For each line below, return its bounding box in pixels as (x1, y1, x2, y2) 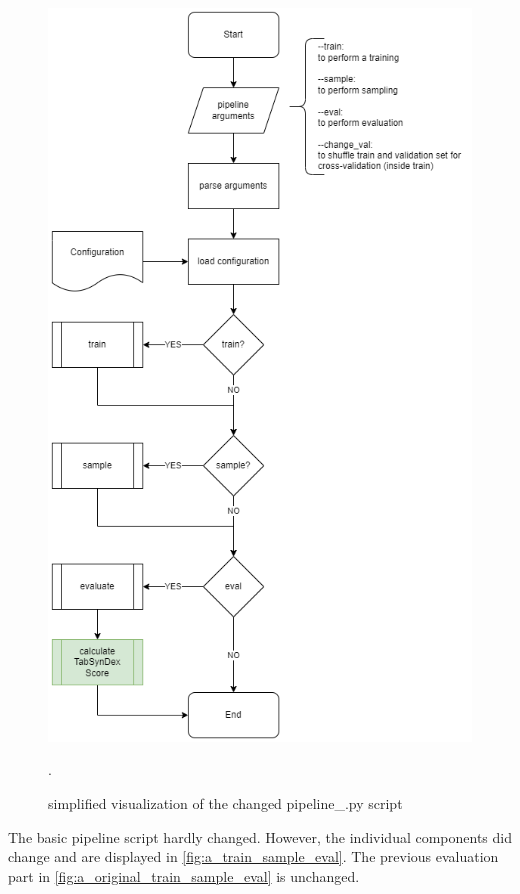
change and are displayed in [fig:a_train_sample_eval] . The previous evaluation (8, 846, 499, 867)
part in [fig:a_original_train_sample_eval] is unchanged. (8, 865, 360, 886)
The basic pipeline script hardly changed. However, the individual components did (8, 826, 512, 847)
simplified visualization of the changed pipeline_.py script (48, 793, 403, 814)
